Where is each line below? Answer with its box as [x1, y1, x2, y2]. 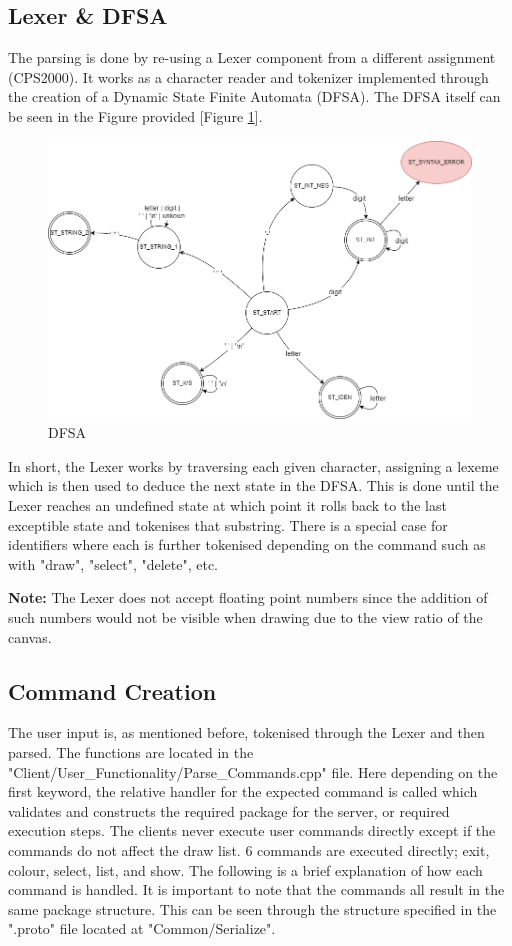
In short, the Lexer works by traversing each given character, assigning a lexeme [8, 455, 499, 476]
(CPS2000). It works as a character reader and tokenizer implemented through [8, 66, 489, 87]
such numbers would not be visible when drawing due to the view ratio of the [8, 607, 483, 628]
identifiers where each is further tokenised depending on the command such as [8, 534, 486, 555]
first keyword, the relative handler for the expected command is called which [8, 781, 478, 802]
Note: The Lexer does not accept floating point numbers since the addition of [8, 587, 488, 608]
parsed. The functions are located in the [8, 742, 254, 763]
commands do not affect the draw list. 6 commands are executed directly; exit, [8, 839, 490, 860]
